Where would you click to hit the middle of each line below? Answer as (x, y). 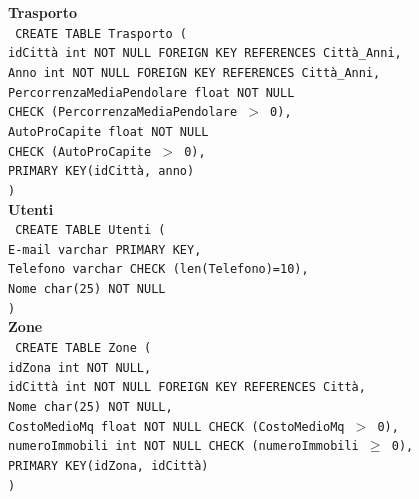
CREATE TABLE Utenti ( (90, 230)
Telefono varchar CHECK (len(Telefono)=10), (158, 269)
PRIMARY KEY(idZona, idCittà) (108, 465)
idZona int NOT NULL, (80, 367)
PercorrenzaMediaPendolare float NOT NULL (151, 92)
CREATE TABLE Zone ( (83, 347)
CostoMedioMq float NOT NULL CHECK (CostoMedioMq (176, 426)
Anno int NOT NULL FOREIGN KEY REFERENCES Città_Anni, (194, 72)
